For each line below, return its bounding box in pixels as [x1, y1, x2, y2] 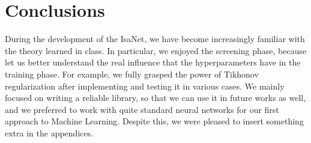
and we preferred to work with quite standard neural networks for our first [5, 103, 279, 115]
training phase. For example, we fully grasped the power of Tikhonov [5, 67, 259, 80]
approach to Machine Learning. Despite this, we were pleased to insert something [5, 115, 304, 127]
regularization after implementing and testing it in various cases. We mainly [5, 79, 285, 92]
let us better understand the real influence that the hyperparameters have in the [5, 56, 301, 68]
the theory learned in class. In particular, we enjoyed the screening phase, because [5, 44, 307, 56]
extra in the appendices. [5, 126, 94, 139]
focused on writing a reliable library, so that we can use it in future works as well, [5, 91, 306, 104]
